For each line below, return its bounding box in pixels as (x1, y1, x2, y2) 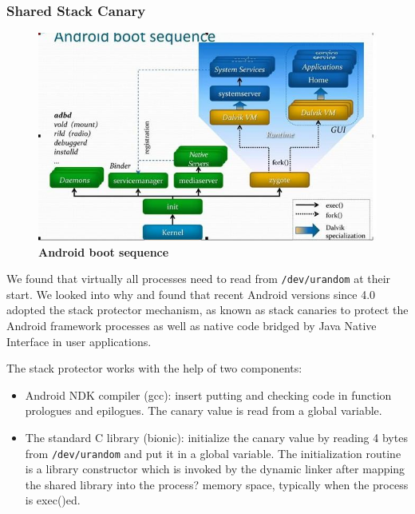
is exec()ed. (25, 492, 81, 508)
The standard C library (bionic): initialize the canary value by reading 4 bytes (25, 428, 408, 445)
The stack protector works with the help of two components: (6, 360, 302, 377)
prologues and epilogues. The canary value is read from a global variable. (25, 402, 382, 419)
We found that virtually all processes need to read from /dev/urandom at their (6, 270, 391, 287)
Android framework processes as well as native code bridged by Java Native (6, 317, 377, 333)
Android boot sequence (38, 243, 169, 260)
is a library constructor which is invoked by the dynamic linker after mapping (25, 460, 405, 477)
